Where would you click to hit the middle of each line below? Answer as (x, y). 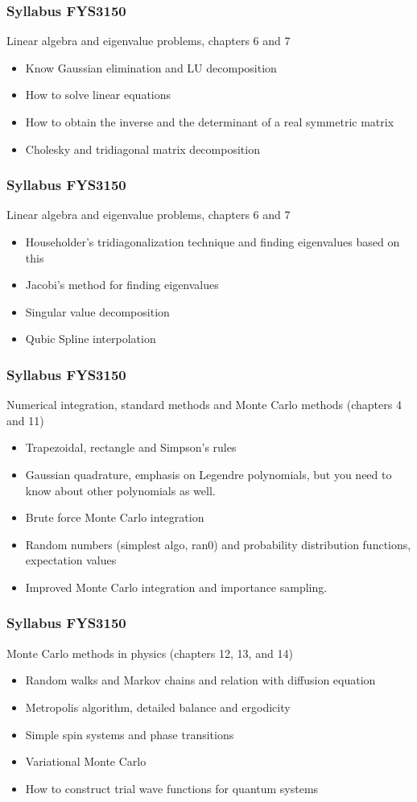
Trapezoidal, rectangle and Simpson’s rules (131, 447)
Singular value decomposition (97, 311)
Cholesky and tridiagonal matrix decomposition (142, 149)
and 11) (25, 420)
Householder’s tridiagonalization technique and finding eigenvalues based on (213, 242)
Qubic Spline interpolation (91, 339)
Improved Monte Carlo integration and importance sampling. (176, 587)
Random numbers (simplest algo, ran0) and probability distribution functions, (218, 544)
